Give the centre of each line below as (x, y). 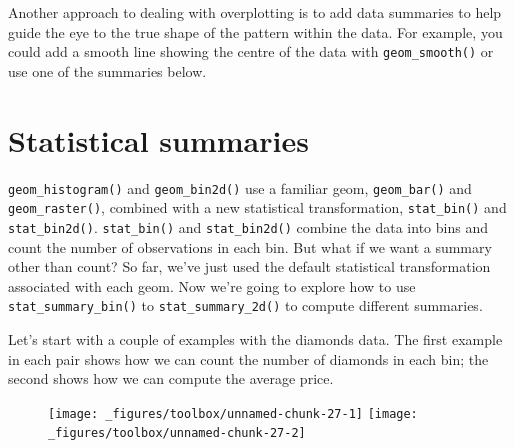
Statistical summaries (158, 139)
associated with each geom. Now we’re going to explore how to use (212, 285)
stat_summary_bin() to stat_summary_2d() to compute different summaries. (245, 305)
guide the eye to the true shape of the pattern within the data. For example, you (255, 31)
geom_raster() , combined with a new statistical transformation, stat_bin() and (257, 207)
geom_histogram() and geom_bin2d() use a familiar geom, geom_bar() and (240, 187)
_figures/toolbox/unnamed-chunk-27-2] (177, 433)
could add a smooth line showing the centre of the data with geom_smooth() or (251, 51)
